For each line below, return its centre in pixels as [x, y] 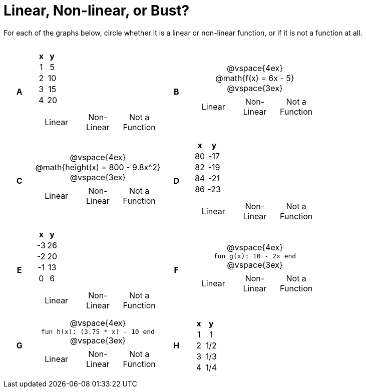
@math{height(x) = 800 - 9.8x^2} [98, 167]
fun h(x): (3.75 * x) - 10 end [98, 332]
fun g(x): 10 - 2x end [255, 256]
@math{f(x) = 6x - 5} [255, 78]
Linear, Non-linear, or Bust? [97, 11]
